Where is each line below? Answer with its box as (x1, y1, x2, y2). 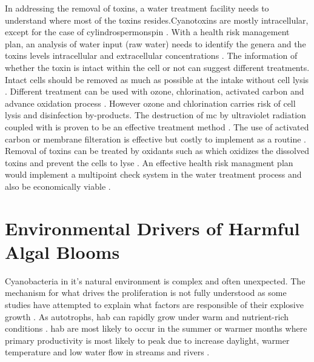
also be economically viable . (5, 179, 111, 192)
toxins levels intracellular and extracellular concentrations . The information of (5, 49, 298, 62)
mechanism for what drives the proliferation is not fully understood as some (5, 286, 287, 299)
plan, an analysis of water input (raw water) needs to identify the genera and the (5, 37, 306, 50)
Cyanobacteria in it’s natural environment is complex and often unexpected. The (5, 274, 306, 287)
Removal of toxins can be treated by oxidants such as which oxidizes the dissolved (5, 144, 309, 157)
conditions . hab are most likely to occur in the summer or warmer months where (5, 322, 307, 335)
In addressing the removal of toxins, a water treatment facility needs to (5, 2, 269, 14)
